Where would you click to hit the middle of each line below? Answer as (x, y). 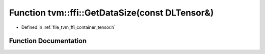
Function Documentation (48, 41)
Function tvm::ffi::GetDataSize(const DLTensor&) (111, 13)
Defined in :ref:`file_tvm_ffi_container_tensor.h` (68, 27)
